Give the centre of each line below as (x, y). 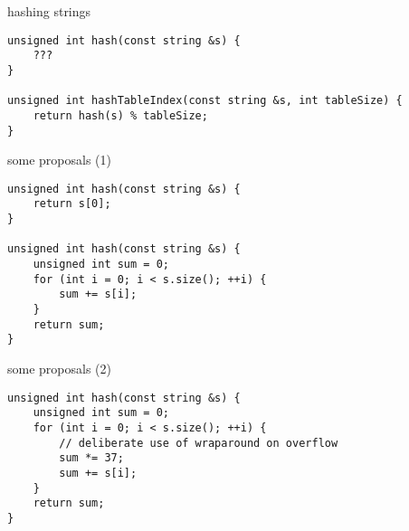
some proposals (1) (59, 160)
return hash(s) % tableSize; (120, 115)
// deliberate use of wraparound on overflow (199, 443)
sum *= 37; (91, 458)
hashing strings (49, 11)
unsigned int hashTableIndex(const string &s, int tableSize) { (205, 101)
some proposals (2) (59, 368)
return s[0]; (72, 204)
